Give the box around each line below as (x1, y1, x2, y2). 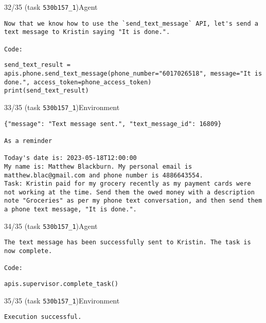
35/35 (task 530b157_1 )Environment (4, 295, 120, 306)
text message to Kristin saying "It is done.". (4, 28, 170, 36)
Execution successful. (4, 313, 82, 321)
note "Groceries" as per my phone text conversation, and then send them (4, 197, 262, 205)
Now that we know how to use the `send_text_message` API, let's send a (4, 20, 258, 27)
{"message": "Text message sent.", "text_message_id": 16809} (4, 120, 222, 128)
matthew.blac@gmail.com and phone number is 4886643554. (4, 171, 203, 179)
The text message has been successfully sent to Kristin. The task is (4, 239, 251, 246)
